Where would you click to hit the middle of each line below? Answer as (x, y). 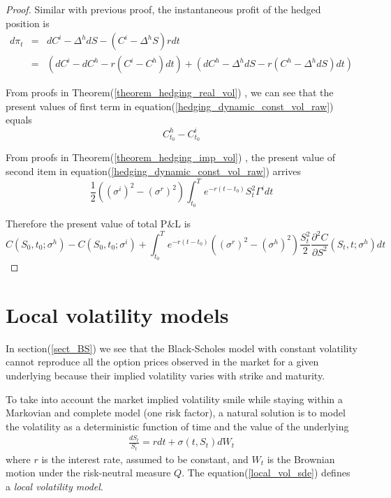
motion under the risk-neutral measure (88, 473)
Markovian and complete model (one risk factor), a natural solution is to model (176, 413)
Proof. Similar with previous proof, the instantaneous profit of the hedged (163, 9)
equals (19, 120)
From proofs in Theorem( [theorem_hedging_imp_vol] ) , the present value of (170, 157)
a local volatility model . (54, 486)
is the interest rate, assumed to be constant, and (145, 459)
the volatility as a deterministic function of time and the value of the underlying (177, 426)
